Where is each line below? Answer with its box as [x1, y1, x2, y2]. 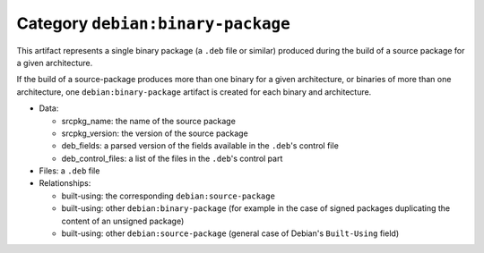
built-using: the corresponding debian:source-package [61, 190, 275, 201]
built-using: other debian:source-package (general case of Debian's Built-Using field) [61, 228, 399, 239]
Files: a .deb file [39, 165, 100, 176]
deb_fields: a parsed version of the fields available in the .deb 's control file [61, 140, 340, 151]
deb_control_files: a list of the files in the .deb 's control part [61, 153, 283, 164]
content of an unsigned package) [61, 215, 185, 226]
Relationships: [39, 178, 91, 189]
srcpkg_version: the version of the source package [61, 128, 248, 139]
